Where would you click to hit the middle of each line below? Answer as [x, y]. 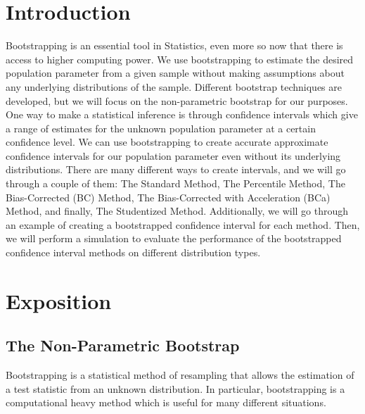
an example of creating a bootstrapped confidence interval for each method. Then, [183, 224]
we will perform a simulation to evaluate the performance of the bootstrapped [174, 238]
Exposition [59, 300]
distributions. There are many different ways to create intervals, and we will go [176, 169]
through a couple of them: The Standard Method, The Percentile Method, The [175, 183]
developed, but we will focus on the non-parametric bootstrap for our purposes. [177, 100]
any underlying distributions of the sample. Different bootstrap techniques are [174, 86]
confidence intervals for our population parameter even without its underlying [173, 155]
